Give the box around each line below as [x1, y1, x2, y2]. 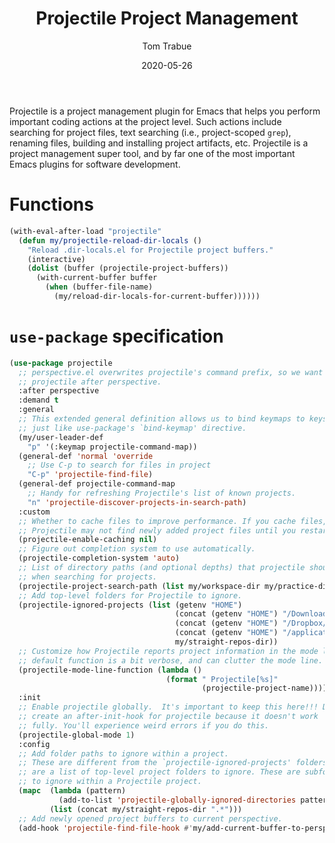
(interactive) [27, 254, 86, 264]
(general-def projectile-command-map [18, 479, 176, 489]
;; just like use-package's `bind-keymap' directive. [18, 423, 247, 433]
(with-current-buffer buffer [35, 273, 158, 283]
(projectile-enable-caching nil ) [18, 535, 158, 545]
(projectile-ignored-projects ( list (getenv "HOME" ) [18, 600, 243, 610]
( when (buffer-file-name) [45, 282, 154, 292]
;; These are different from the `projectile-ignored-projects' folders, [18, 758, 332, 768]
